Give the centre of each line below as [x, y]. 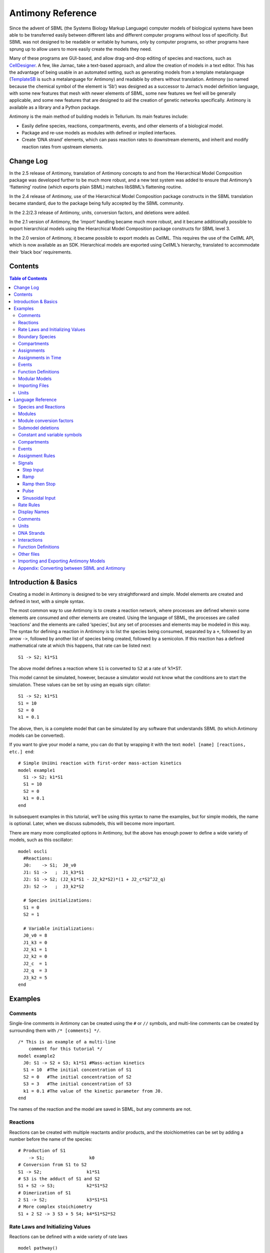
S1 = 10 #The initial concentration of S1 [77, 1070]
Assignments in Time [40, 357]
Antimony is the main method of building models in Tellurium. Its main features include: [99, 117]
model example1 [37, 770]
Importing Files [33, 385]
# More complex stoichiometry [55, 1207]
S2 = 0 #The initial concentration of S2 [77, 1077]
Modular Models [35, 378]
